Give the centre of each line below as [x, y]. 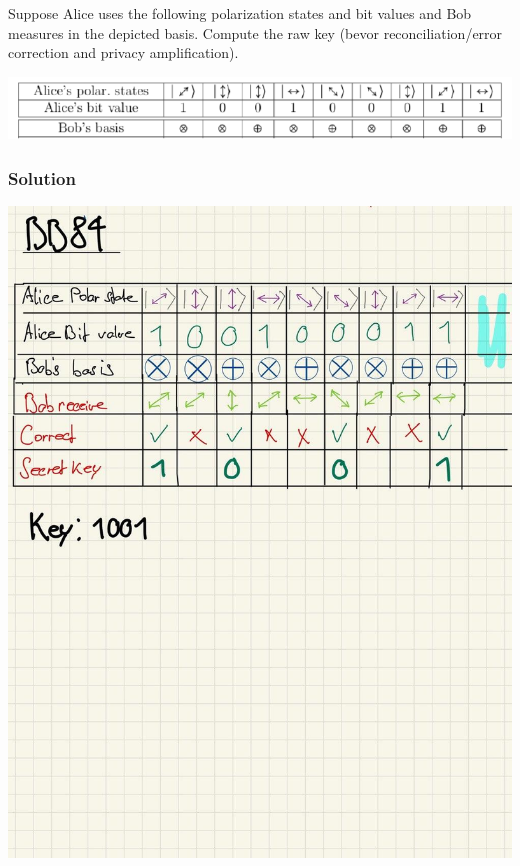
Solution [42, 177]
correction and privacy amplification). [123, 52]
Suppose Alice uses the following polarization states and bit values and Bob [240, 13]
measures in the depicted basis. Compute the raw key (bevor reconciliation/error [255, 32]
